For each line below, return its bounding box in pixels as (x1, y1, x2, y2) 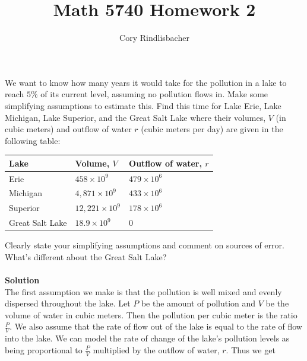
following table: (5, 134, 61, 146)
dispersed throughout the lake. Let (5, 297, 131, 309)
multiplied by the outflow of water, (93, 343, 220, 356)
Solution (5, 274, 40, 286)
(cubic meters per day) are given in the (141, 123, 283, 135)
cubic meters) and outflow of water (5, 123, 132, 135)
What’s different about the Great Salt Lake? (5, 250, 167, 263)
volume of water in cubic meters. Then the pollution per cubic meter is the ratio (5, 308, 297, 321)
